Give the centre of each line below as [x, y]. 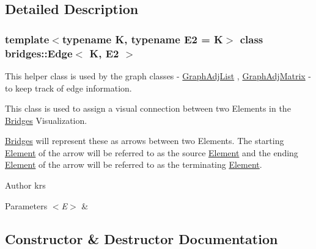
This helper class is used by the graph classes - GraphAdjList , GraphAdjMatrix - [158, 75]
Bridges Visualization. [46, 120]
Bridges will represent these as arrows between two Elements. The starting [145, 141]
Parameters [26, 205]
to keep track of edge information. [68, 88]
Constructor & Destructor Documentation [141, 238]
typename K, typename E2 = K [142, 39]
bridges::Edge [39, 53]
